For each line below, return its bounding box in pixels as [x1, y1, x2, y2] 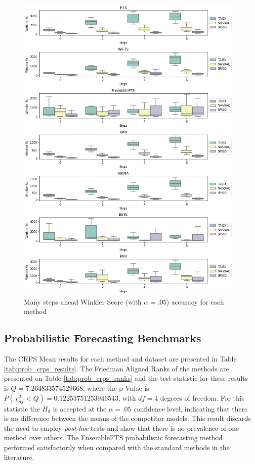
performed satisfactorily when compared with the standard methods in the [4, 442, 230, 452]
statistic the [4, 403, 40, 413]
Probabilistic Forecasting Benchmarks [4, 330, 201, 346]
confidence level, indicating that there [133, 403, 248, 413]
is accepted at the [53, 403, 107, 413]
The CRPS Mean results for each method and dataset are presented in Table [4, 354, 237, 364]
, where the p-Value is [83, 383, 149, 393]
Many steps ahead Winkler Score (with [24, 296, 142, 307]
